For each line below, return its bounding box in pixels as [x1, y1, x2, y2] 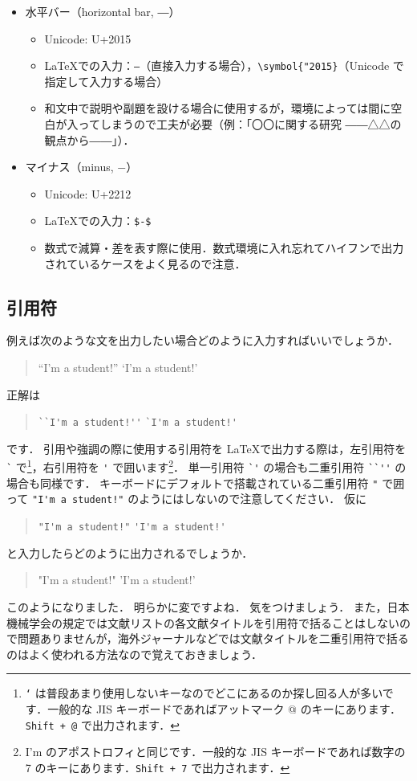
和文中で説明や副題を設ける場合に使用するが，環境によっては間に [44, 100, 391, 117]
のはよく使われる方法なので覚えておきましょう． [6, 645, 263, 662]
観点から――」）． [44, 131, 135, 148]
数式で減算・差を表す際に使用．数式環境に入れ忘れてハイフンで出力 [44, 239, 404, 256]
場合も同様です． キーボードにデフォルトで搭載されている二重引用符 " [6, 474, 379, 491]
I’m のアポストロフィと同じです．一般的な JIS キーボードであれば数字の [25, 743, 406, 760]
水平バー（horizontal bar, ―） [25, 3, 180, 19]
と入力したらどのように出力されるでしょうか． [6, 544, 253, 561]
